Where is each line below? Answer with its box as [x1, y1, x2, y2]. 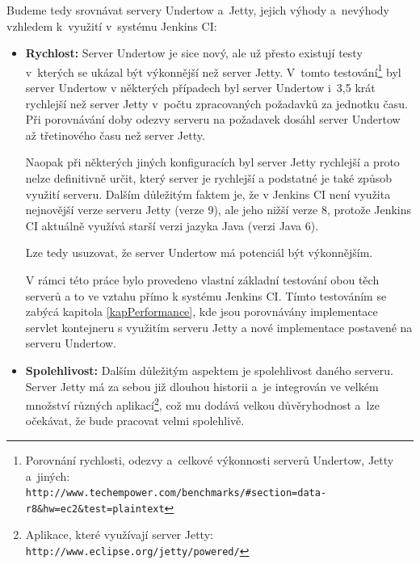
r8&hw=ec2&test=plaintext [25, 503, 165, 515]
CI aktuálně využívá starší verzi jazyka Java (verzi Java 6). [25, 217, 319, 234]
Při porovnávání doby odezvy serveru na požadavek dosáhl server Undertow [25, 111, 401, 128]
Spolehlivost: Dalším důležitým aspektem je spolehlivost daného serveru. [25, 361, 393, 378]
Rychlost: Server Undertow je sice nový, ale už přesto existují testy [25, 44, 363, 61]
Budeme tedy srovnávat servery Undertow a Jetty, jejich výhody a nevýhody [6, 2, 389, 18]
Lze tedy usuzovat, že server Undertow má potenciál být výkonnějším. [25, 244, 373, 261]
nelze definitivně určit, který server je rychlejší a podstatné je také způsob [25, 170, 392, 186]
